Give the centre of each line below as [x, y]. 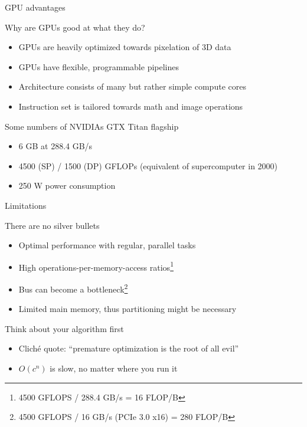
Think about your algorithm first [64, 328]
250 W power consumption [67, 185]
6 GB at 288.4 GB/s [55, 146]
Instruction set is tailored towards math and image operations [131, 106]
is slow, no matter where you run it [114, 368]
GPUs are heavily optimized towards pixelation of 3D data [125, 47]
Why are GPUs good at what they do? [75, 27]
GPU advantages [35, 7]
